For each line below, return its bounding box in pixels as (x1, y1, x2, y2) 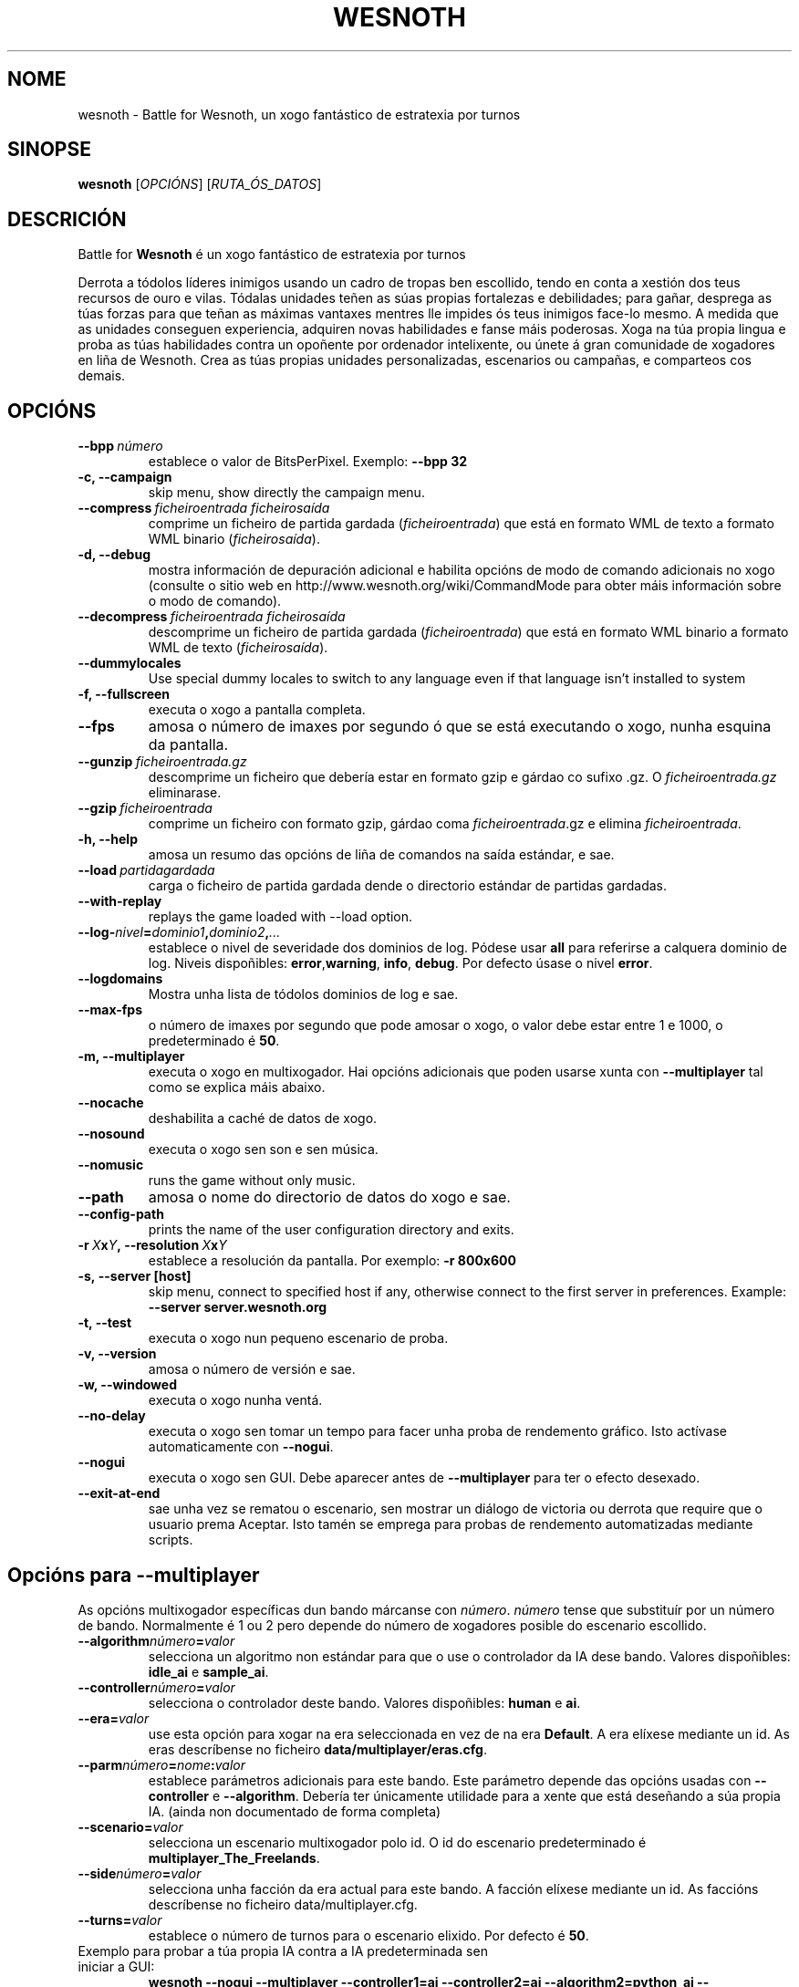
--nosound (78, 1126, 145, 1142)
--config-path (78, 1206, 164, 1222)
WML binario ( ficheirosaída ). (148, 531, 320, 547)
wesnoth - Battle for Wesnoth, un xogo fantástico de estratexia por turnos (78, 106, 521, 122)
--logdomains (78, 971, 163, 987)
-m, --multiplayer (78, 1048, 185, 1065)
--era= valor (78, 1710, 150, 1726)
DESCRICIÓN (7, 207, 127, 231)
